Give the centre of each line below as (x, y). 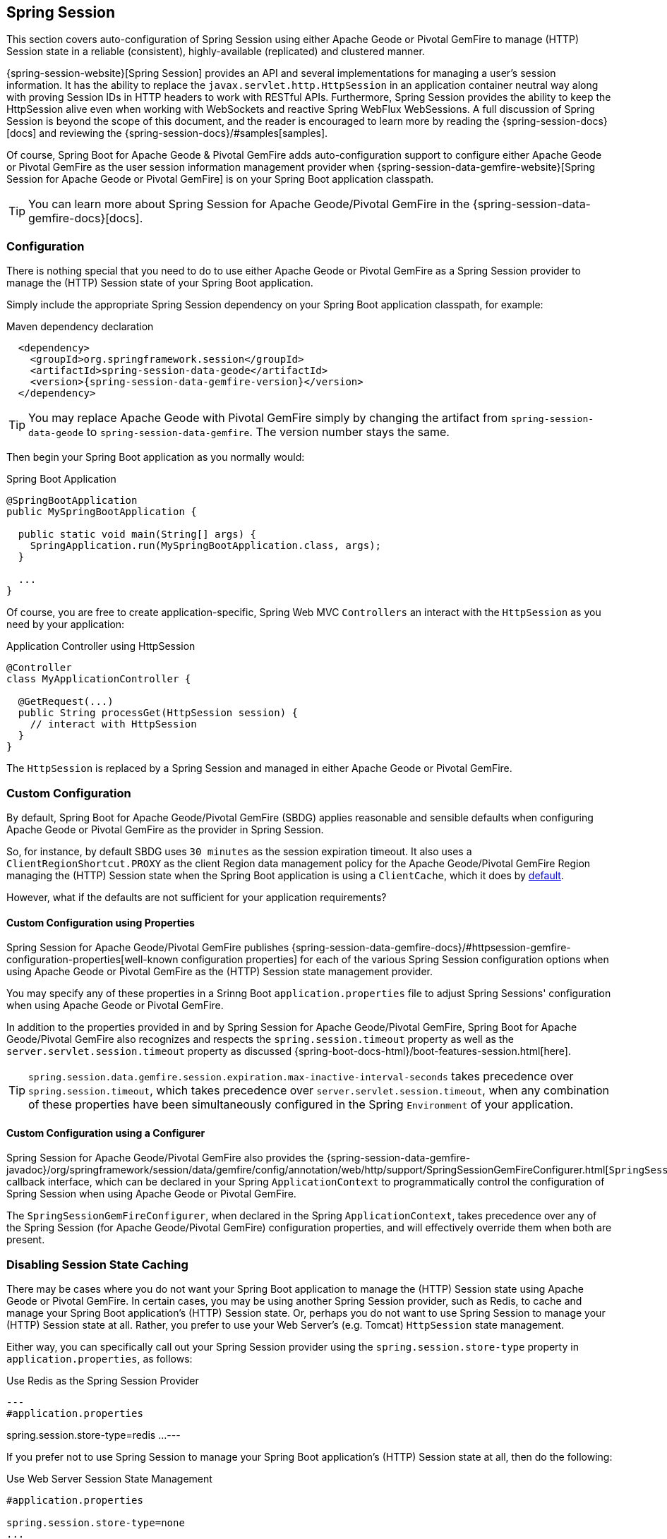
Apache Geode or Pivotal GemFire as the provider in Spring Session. (165, 829)
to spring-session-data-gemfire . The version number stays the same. (268, 432)
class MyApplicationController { (99, 679)
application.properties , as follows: (100, 1359)
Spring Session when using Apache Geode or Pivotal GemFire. (151, 1194)
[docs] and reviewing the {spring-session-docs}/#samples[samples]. (167, 133)
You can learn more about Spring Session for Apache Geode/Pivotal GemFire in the (249, 204)
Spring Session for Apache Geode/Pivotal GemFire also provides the (165, 1158)
